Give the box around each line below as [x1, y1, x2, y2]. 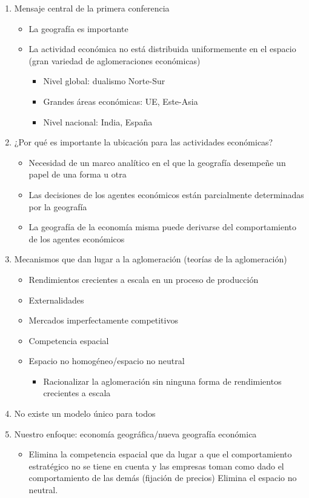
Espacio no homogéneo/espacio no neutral [28, 354, 185, 367]
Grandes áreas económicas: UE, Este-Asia [43, 95, 198, 107]
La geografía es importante [28, 22, 128, 35]
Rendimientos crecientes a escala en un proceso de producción [28, 273, 259, 285]
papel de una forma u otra [28, 168, 127, 181]
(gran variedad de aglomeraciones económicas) [28, 54, 201, 67]
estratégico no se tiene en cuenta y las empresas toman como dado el [28, 459, 284, 472]
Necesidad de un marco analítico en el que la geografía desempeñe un [28, 156, 286, 168]
